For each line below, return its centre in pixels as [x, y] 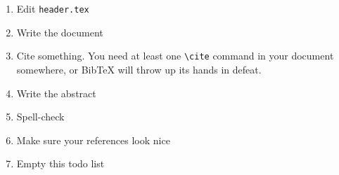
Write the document [60, 32]
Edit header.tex [53, 8]
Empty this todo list [60, 163]
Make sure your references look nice [93, 140]
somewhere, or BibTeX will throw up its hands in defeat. [139, 69]
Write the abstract [56, 93]
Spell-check [40, 117]
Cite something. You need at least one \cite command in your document [175, 56]
